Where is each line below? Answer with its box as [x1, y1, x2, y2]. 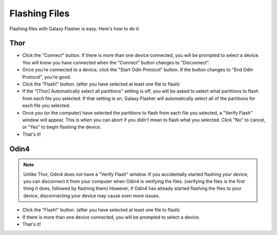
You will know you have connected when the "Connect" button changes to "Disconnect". [22, 59, 210, 66]
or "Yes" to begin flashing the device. [22, 124, 102, 130]
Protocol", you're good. [22, 74, 71, 80]
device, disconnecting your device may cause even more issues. [23, 193, 160, 199]
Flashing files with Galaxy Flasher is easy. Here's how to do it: [9, 26, 141, 32]
